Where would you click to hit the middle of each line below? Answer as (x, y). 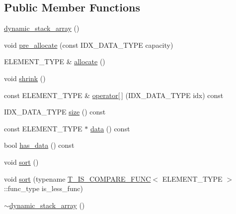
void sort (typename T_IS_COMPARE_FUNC (78, 178)
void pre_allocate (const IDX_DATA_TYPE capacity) (89, 45)
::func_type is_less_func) (43, 188)
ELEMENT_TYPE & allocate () (55, 61)
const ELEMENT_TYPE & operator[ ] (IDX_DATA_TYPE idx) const (114, 95)
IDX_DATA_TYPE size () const (55, 112)
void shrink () (25, 78)
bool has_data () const (39, 145)
